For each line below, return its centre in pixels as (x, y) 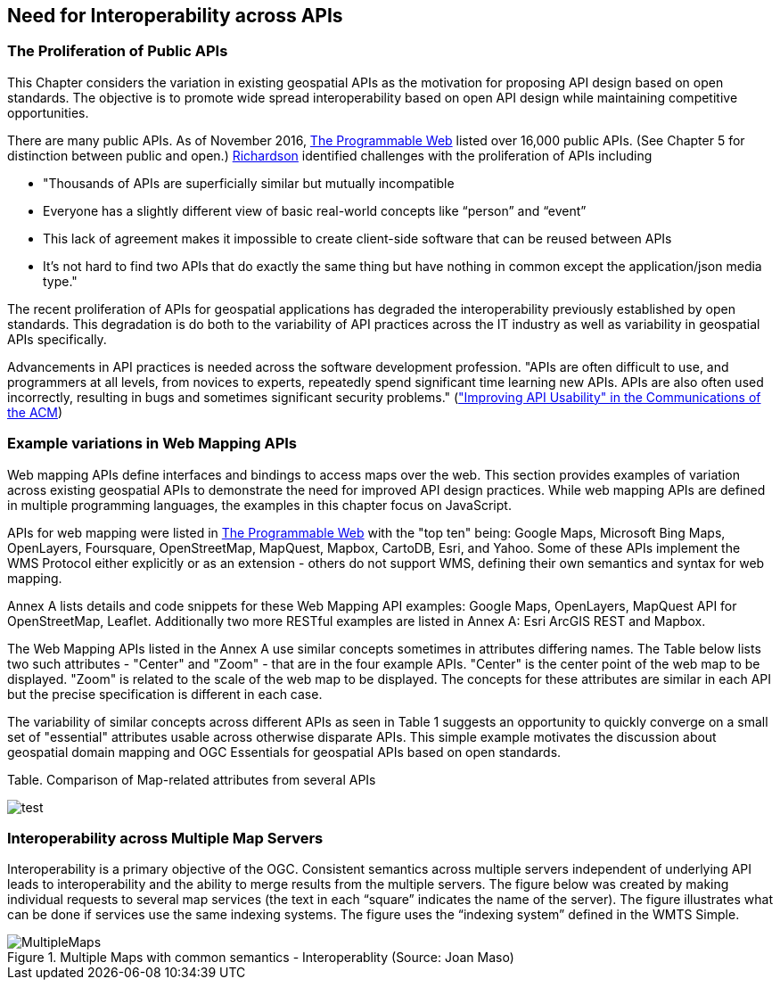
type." (60, 281)
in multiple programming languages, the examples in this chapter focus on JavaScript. (259, 505)
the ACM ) (35, 412)
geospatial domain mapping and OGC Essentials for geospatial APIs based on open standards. (284, 752)
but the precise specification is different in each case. (165, 694)
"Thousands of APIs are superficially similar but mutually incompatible (249, 183)
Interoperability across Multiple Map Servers (165, 838)
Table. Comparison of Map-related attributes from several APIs (192, 779)
